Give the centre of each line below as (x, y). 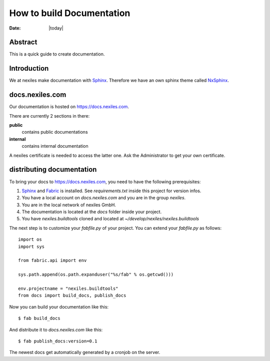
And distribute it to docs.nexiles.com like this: (56, 329)
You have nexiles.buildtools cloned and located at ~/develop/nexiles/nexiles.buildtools (110, 219)
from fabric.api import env (52, 261)
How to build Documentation (70, 13)
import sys (31, 246)
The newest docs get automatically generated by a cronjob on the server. (85, 352)
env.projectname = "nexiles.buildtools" (68, 288)
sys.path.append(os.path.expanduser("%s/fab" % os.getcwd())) (96, 275)
